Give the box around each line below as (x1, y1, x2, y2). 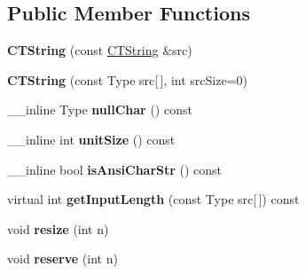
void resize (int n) (7, 219, 109, 238)
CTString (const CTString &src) (7, 41, 192, 59)
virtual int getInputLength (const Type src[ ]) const (7, 190, 300, 208)
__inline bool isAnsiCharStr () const (7, 160, 223, 178)
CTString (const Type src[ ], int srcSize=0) (7, 70, 247, 89)
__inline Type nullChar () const (7, 100, 192, 119)
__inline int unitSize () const (7, 129, 176, 148)
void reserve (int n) (7, 249, 118, 268)
